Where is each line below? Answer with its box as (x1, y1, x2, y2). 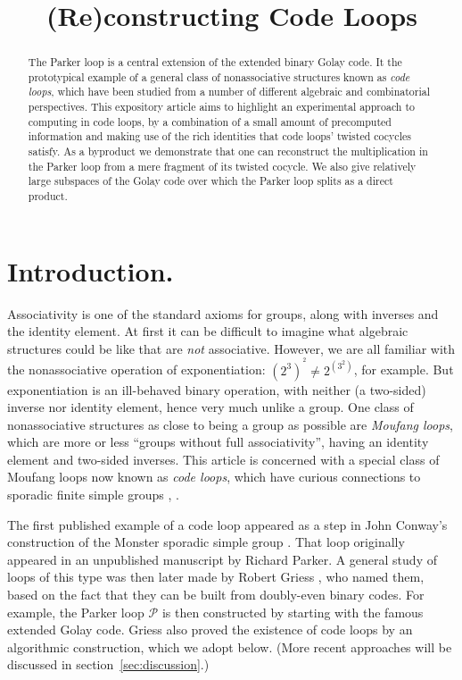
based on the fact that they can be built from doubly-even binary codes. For (7, 585, 425, 604)
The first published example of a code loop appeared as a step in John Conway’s (7, 515, 448, 533)
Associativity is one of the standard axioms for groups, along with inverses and (7, 304, 439, 323)
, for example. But (353, 360, 454, 379)
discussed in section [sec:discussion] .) (7, 655, 210, 674)
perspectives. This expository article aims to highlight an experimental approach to (28, 99, 415, 114)
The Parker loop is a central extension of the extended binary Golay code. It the (28, 55, 402, 70)
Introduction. (7, 252, 174, 289)
